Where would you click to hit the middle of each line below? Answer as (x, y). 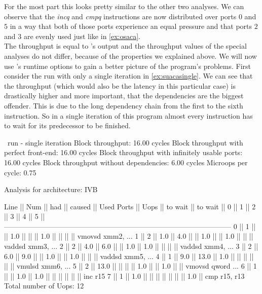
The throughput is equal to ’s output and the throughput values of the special (125, 46)
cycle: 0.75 (20, 172)
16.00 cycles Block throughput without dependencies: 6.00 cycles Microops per (126, 162)
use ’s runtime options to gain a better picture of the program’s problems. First (128, 66)
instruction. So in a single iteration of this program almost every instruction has (128, 115)
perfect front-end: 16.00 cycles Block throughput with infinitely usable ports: (123, 152)
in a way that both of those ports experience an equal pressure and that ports (131, 26)
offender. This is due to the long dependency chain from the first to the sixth (124, 105)
